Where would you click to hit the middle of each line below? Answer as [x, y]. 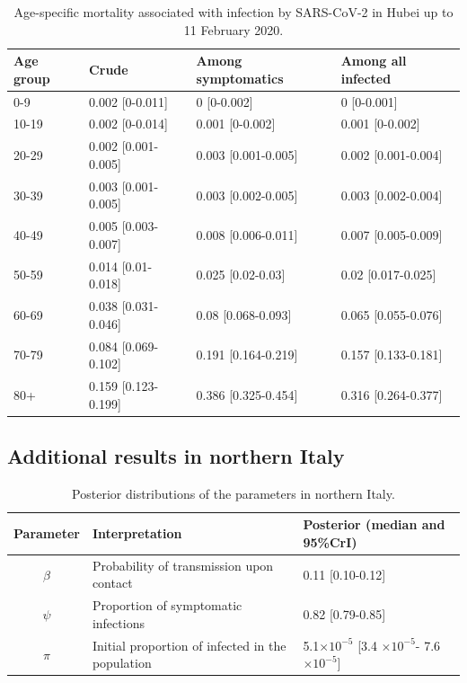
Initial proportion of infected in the [189, 645]
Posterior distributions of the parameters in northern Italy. [233, 493]
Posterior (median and [374, 524]
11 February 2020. [233, 29]
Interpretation [137, 533]
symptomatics [240, 78]
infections [118, 622]
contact [112, 583]
